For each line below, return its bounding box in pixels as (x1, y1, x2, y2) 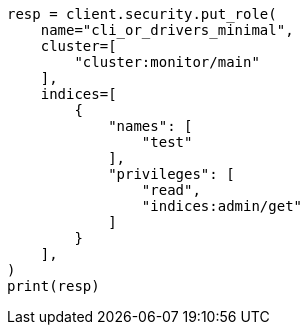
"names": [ (108, 118, 193, 134)
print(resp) (7, 278, 100, 294)
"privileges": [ (108, 166, 235, 182)
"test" (141, 134, 193, 150)
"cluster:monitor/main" (74, 54, 260, 70)
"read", (141, 182, 201, 198)
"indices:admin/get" (141, 198, 303, 214)
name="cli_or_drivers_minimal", (40, 22, 294, 38)
